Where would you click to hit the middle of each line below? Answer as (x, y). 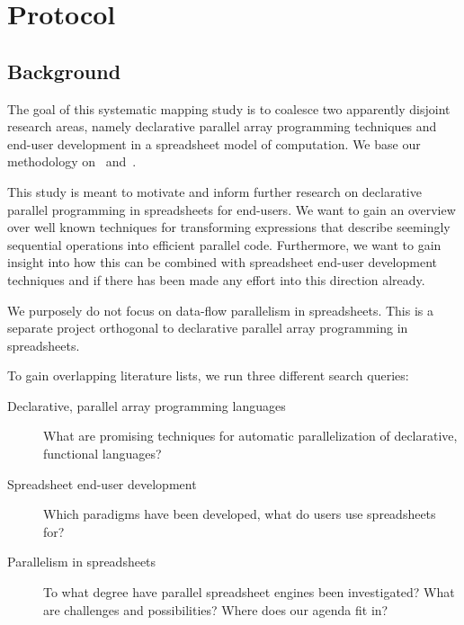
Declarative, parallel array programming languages (147, 405)
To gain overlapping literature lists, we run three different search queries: (208, 375)
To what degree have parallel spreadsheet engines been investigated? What (249, 592)
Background (64, 71)
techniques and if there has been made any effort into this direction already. (216, 279)
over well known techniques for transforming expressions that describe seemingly (229, 227)
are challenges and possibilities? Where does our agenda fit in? (216, 609)
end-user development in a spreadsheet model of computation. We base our (214, 143)
